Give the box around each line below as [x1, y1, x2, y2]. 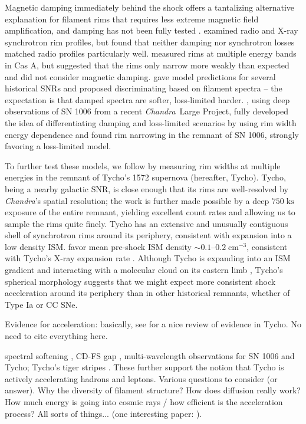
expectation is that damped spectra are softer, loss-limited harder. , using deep [5, 93, 290, 106]
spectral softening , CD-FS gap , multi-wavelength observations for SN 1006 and [5, 349, 295, 361]
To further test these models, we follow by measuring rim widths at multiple [5, 159, 281, 172]
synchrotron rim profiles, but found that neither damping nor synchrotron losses [5, 35, 295, 48]
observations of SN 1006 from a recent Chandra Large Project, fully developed [5, 105, 288, 117]
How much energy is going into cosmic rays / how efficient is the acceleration [5, 396, 283, 407]
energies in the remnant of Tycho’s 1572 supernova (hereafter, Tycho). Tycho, [5, 171, 286, 183]
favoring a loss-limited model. [5, 140, 111, 152]
